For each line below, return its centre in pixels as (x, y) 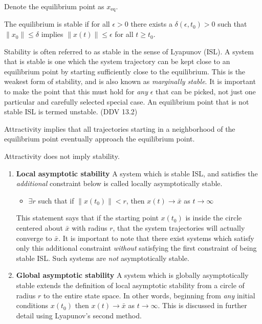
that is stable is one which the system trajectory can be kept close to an (117, 61)
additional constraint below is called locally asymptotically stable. (119, 183)
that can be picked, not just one (206, 92)
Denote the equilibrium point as (54, 6)
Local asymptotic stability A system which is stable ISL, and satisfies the (137, 173)
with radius (90, 227)
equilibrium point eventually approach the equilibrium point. (100, 139)
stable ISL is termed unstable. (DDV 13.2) (71, 112)
